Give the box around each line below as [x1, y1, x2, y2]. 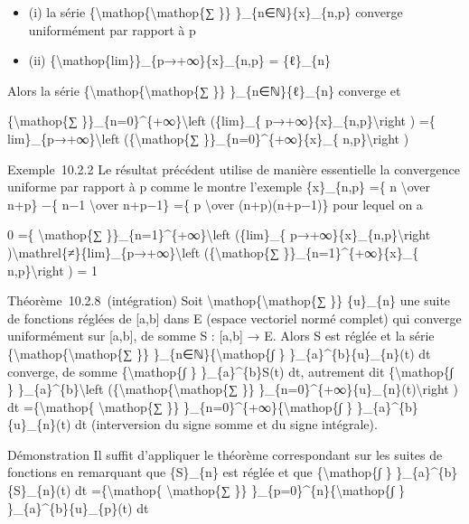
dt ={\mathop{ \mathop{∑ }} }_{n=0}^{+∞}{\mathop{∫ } [7, 397, 353, 416]
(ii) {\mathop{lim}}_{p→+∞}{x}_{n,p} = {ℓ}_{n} [28, 51, 331, 70]
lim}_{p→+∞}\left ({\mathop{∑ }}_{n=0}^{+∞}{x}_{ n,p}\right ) [7, 128, 409, 147]
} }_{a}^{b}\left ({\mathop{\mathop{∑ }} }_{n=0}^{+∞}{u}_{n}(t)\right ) [7, 379, 458, 398]
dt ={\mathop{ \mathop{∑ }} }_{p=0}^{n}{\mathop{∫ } [75, 481, 406, 500]
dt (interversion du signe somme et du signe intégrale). [75, 415, 378, 434]
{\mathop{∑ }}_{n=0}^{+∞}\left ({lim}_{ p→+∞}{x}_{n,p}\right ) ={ [7, 111, 436, 130]
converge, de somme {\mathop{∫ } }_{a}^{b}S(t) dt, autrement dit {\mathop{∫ [7, 361, 454, 380]
